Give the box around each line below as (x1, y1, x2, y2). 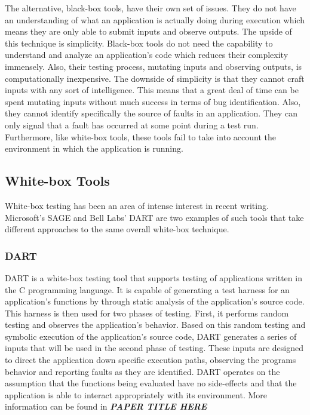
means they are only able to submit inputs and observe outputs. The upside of (5, 25, 292, 38)
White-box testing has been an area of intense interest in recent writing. (5, 199, 269, 211)
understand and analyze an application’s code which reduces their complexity (5, 48, 288, 61)
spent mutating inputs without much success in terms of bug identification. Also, (5, 95, 301, 107)
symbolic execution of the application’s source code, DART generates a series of (5, 330, 297, 342)
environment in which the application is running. (5, 142, 183, 155)
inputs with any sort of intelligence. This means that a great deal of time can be (5, 84, 299, 96)
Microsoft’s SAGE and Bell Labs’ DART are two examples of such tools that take (5, 211, 304, 223)
